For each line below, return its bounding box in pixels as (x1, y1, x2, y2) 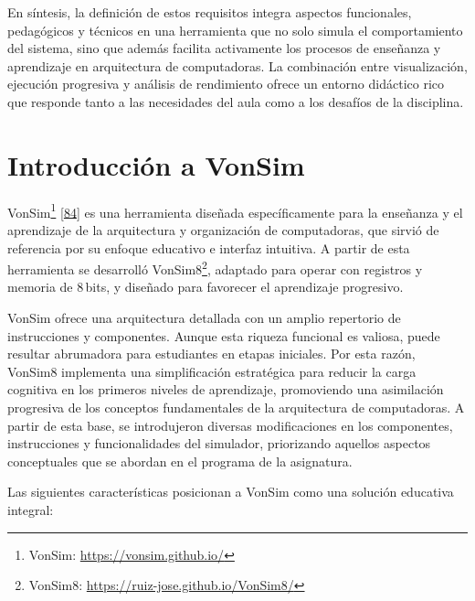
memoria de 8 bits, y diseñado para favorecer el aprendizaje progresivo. (7, 277, 404, 296)
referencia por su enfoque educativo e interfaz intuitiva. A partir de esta (7, 238, 410, 257)
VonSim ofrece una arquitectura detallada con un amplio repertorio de (7, 307, 401, 327)
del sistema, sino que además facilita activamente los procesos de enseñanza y (7, 38, 441, 58)
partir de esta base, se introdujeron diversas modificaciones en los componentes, (7, 415, 453, 435)
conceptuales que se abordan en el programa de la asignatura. (7, 451, 353, 470)
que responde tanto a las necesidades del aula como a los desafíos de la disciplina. (7, 91, 464, 111)
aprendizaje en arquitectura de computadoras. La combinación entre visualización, (7, 56, 468, 75)
